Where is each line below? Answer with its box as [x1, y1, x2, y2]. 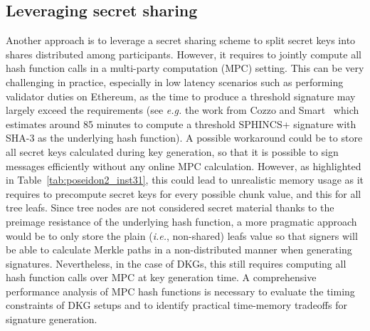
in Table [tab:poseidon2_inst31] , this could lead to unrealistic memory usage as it [6, 172, 364, 187]
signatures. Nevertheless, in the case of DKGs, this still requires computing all [6, 256, 347, 270]
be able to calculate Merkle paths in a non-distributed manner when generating [6, 242, 352, 257]
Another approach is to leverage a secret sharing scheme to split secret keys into [6, 33, 356, 48]
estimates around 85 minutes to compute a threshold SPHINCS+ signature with [6, 116, 356, 131]
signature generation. [6, 312, 97, 327]
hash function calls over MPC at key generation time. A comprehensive [6, 270, 317, 285]
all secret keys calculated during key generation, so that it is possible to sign [6, 144, 339, 159]
